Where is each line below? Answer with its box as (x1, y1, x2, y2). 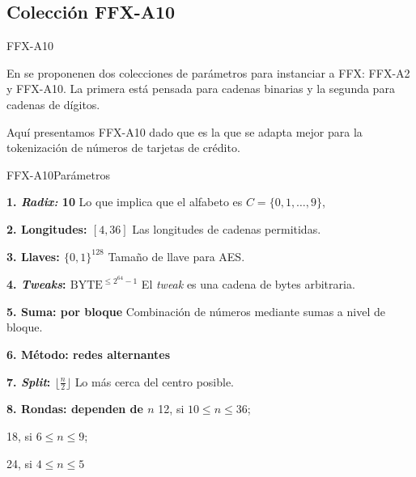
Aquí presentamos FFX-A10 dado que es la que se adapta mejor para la (6, 123, 363, 140)
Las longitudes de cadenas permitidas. (132, 220, 321, 237)
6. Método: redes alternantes (6, 345, 171, 362)
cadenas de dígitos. (6, 95, 100, 112)
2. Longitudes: (6, 220, 87, 237)
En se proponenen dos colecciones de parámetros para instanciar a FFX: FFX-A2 (6, 64, 410, 81)
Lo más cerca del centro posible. (74, 373, 235, 390)
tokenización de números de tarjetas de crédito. (6, 139, 240, 156)
